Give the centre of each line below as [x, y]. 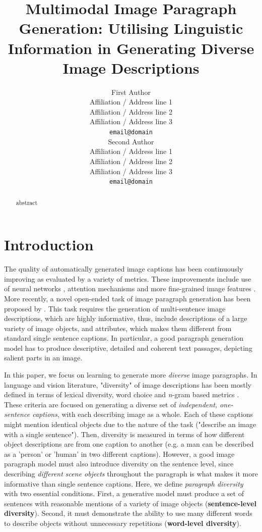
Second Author [131, 141]
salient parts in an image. [43, 358]
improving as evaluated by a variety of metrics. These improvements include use [128, 278]
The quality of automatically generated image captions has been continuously [124, 269]
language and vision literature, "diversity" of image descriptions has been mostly [128, 384]
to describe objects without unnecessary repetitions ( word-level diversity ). [123, 523]
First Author [131, 92]
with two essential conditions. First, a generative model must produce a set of [124, 493]
